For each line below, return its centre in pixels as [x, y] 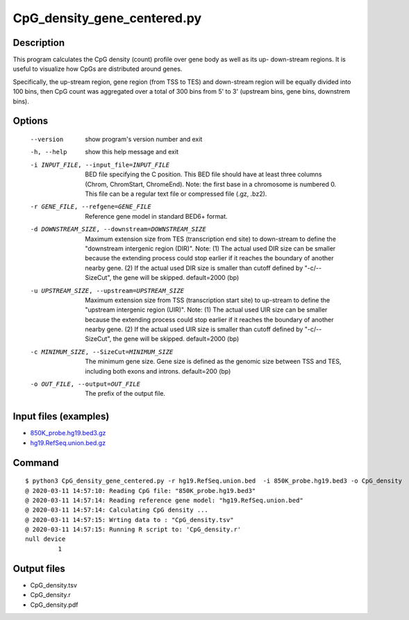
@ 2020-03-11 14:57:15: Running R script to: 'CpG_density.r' [133, 530]
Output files [39, 568]
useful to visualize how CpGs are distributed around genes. [98, 69]
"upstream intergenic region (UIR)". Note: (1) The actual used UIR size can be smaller [206, 310]
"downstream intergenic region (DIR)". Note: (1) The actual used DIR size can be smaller [210, 248]
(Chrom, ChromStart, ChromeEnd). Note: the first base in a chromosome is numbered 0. [211, 184]
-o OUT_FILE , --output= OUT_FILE [85, 384]
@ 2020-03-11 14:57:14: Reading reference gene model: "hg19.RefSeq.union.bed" [164, 500]
